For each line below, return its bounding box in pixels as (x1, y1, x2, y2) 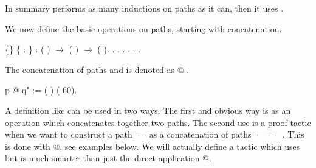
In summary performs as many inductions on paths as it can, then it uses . (5, 2, 284, 14)
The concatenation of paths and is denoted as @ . (5, 63, 190, 75)
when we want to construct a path (5, 128, 132, 141)
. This (282, 128, 304, 141)
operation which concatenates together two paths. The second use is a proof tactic (5, 116, 311, 128)
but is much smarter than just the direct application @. (5, 152, 211, 164)
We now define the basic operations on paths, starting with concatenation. (5, 22, 282, 35)
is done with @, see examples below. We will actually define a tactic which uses (5, 139, 300, 152)
